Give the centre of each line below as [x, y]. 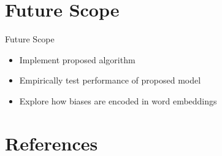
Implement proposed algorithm [77, 59]
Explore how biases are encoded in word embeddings [118, 100]
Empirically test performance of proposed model [110, 80]
